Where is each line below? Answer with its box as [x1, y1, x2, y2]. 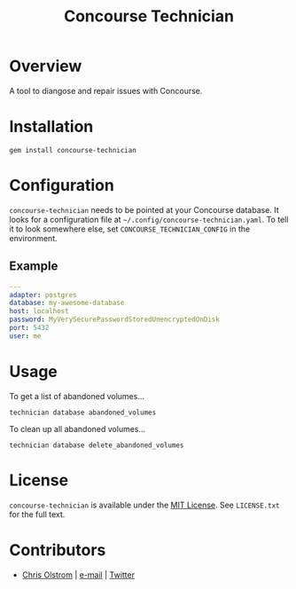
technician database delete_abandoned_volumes [9, 441, 184, 450]
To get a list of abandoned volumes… [9, 390, 144, 401]
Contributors [9, 539, 106, 560]
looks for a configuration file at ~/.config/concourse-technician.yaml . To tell [9, 214, 289, 224]
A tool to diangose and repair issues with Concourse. [9, 85, 203, 96]
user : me [9, 331, 42, 341]
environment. [9, 232, 58, 243]
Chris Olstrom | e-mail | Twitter [21, 569, 136, 580]
